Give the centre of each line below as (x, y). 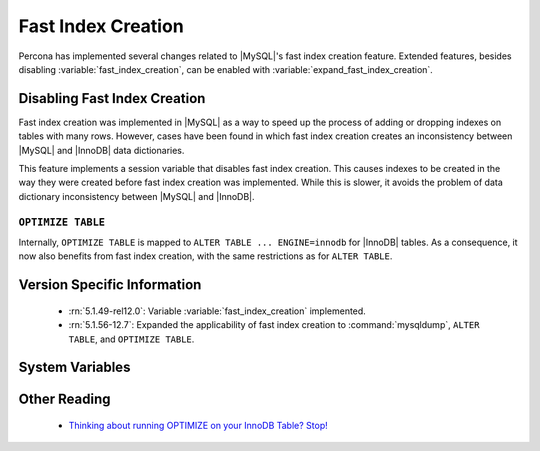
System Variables (74, 367)
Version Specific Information (110, 285)
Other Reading (64, 399)
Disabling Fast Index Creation (112, 98)
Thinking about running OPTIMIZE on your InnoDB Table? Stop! (198, 425)
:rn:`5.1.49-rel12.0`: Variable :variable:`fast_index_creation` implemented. (217, 311)
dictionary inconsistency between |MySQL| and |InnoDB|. (136, 196)
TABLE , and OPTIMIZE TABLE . (131, 339)
